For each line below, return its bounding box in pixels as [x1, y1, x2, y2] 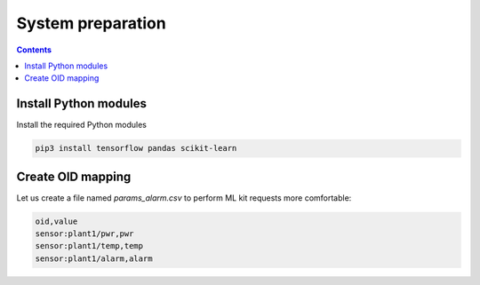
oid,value [35, 216, 78, 226]
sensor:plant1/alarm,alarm [35, 253, 153, 264]
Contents [16, 44, 52, 55]
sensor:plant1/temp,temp [35, 241, 144, 251]
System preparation [16, 13, 166, 33]
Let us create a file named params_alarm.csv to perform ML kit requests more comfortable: [16, 192, 352, 203]
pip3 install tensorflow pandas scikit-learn [35, 143, 237, 154]
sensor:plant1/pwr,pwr [35, 229, 134, 239]
